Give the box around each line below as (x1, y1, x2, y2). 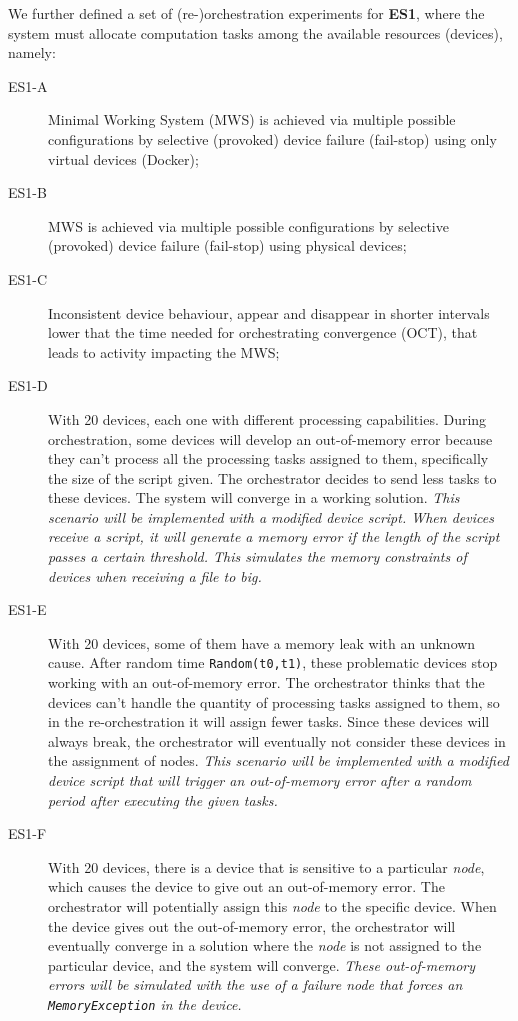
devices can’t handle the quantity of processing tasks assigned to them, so (48, 691, 500, 712)
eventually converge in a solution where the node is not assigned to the (48, 935, 482, 956)
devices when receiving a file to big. (48, 565, 262, 586)
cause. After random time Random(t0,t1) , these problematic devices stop (48, 652, 498, 673)
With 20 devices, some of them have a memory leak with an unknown (48, 632, 476, 653)
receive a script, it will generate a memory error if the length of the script (48, 526, 500, 547)
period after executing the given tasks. (48, 789, 278, 810)
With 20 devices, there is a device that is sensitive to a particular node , (48, 856, 485, 877)
